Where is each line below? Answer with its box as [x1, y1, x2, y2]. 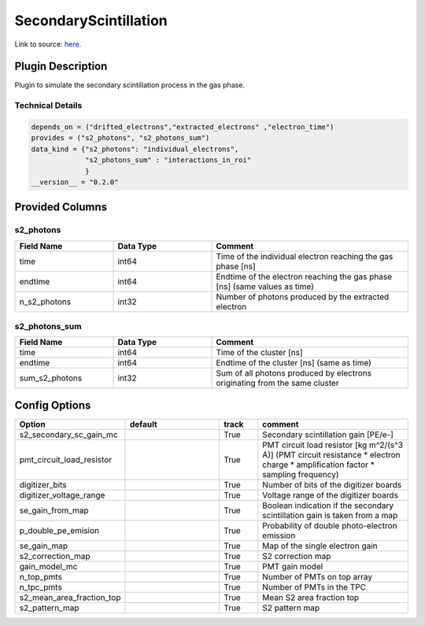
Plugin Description [14, 60, 108, 73]
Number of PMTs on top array [262, 571, 373, 582]
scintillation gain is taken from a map [262, 509, 398, 520]
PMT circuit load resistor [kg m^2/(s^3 [262, 439, 404, 450]
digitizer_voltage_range [19, 489, 105, 500]
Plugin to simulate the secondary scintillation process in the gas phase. [14, 80, 246, 90]
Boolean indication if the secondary [262, 500, 394, 511]
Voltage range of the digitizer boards [262, 489, 399, 500]
